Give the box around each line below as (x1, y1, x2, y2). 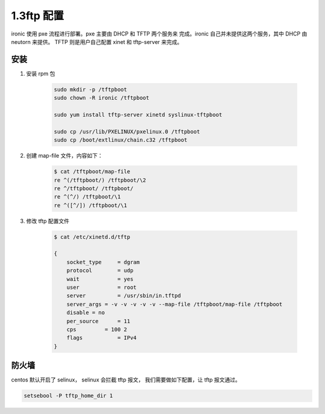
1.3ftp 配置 (11, 9, 64, 22)
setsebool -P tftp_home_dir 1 (23, 392, 113, 400)
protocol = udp (66, 267, 134, 274)
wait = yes (66, 276, 134, 282)
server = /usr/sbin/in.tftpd (66, 292, 181, 299)
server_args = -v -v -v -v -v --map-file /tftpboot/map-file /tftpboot (66, 301, 283, 307)
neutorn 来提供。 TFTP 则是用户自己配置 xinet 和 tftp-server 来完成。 (11, 38, 183, 45)
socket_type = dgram (66, 259, 140, 265)
